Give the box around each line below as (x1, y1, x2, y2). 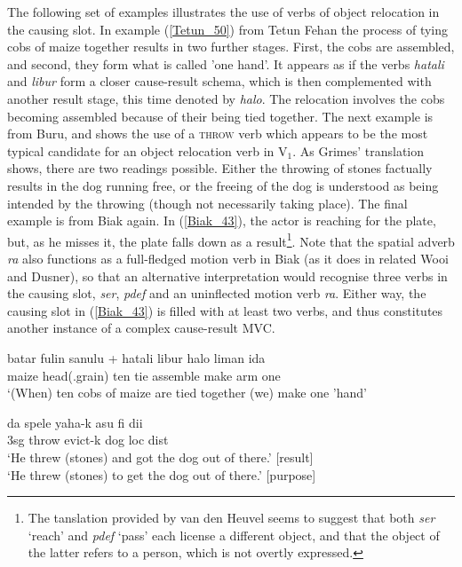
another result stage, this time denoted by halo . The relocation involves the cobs (7, 89, 445, 107)
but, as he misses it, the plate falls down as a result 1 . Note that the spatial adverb (7, 229, 455, 250)
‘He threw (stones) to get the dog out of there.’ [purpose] (7, 465, 316, 484)
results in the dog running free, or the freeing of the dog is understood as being (7, 176, 439, 194)
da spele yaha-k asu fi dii (7, 413, 143, 431)
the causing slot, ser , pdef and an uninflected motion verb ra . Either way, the (7, 284, 426, 303)
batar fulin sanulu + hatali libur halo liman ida (7, 348, 266, 366)
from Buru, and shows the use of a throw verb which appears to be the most (7, 124, 428, 143)
